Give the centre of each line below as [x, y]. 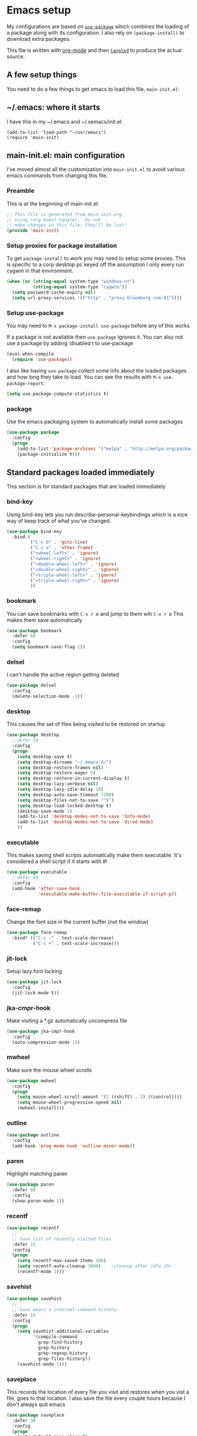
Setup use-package [35, 313]
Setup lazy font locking [34, 971]
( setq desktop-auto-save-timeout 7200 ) [66, 794]
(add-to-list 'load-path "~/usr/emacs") [57, 132]
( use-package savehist [34, 1299]
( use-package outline [33, 1135]
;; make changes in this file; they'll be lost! [67, 225]
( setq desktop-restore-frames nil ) [61, 768]
